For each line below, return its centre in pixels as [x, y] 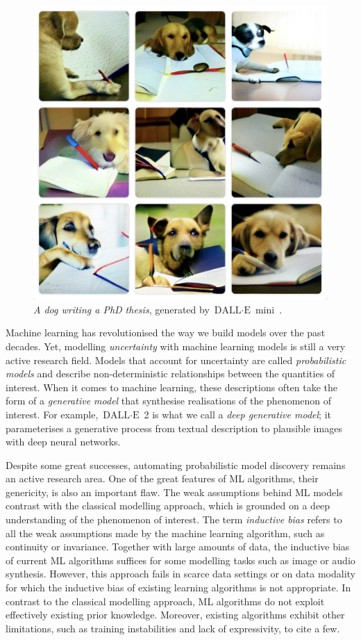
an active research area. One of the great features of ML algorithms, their [162, 478]
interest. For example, [52, 414]
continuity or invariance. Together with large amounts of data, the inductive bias [178, 547]
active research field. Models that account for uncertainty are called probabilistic [176, 360]
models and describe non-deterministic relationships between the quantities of [170, 374]
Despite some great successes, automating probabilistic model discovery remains [176, 465]
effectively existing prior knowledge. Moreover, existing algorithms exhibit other [175, 615]
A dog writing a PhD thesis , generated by [121, 309]
